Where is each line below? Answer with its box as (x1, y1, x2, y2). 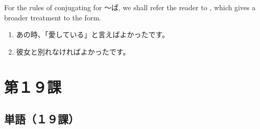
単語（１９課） (4, 111, 79, 127)
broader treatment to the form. (4, 12, 101, 22)
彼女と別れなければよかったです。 (16, 46, 130, 57)
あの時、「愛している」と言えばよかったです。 (16, 29, 169, 40)
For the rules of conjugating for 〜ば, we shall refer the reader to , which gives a (4, 2, 256, 12)
